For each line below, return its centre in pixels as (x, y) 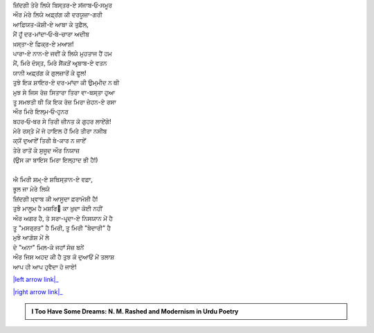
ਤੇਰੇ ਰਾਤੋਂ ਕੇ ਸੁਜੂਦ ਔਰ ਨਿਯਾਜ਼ (46, 150)
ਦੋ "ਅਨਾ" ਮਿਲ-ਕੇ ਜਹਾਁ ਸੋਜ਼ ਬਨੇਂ (48, 247)
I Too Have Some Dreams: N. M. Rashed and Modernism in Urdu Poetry (135, 311)
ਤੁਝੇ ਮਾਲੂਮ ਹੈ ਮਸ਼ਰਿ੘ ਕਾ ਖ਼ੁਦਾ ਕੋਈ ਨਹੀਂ (58, 208)
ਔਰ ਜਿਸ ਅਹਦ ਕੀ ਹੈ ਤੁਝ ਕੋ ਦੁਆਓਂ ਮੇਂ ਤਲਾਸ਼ (64, 257)
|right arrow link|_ (38, 292)
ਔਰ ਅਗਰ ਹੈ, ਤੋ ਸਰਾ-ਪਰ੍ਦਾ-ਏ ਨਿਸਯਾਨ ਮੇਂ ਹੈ (63, 218)
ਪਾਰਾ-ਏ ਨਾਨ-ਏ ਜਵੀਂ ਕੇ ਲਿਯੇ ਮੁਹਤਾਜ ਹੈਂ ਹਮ (62, 53)
